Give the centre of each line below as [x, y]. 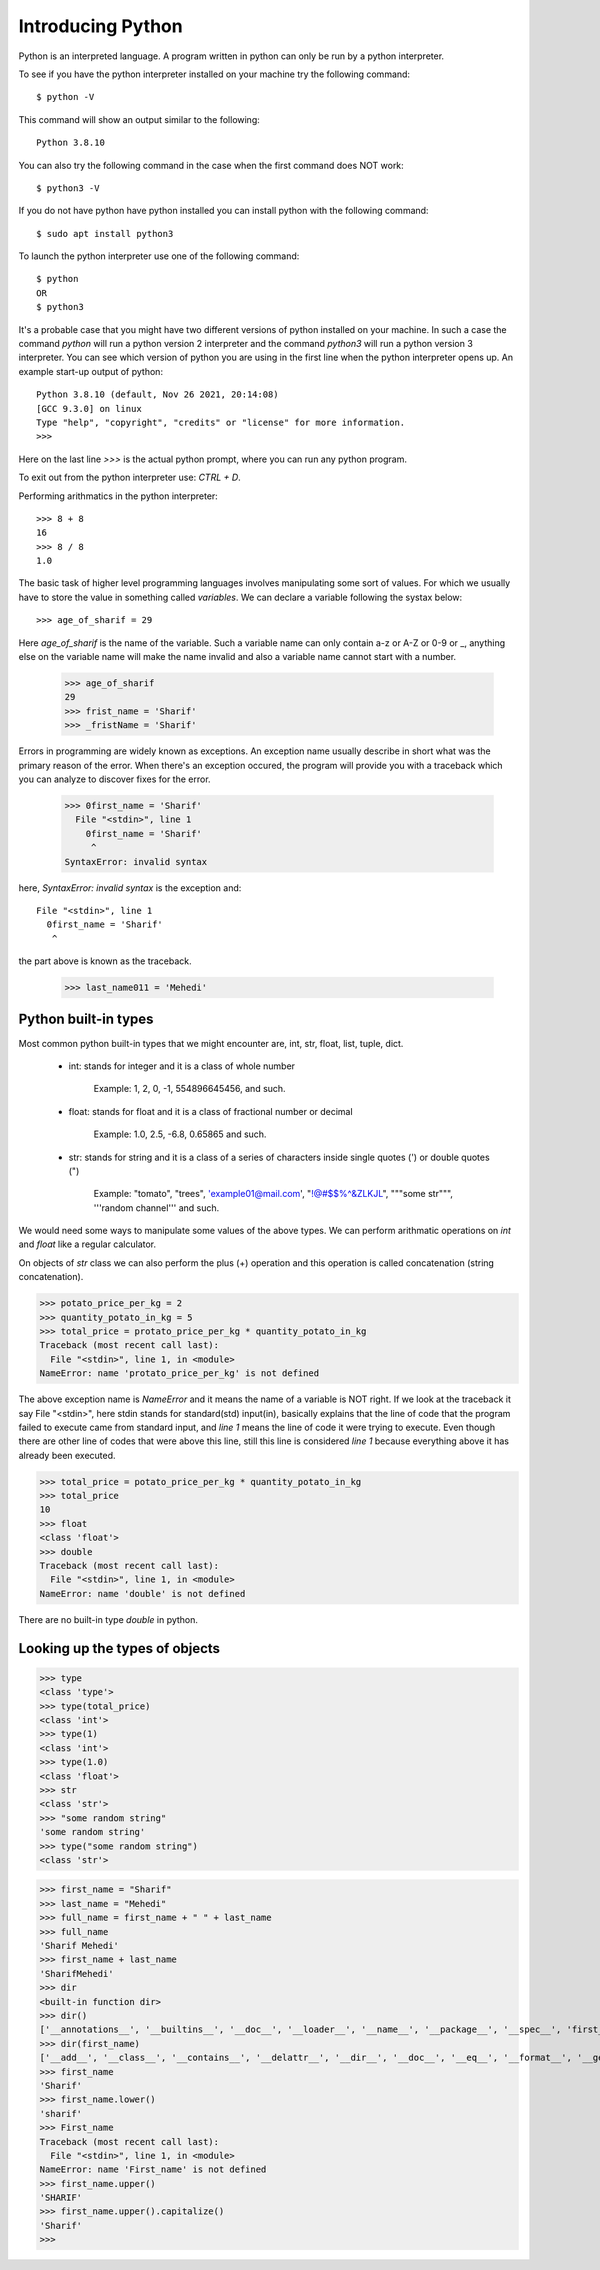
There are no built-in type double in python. [108, 1619]
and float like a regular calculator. [87, 1244]
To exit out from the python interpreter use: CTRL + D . [130, 477]
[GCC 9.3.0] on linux [89, 408]
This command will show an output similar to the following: [139, 119]
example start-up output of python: [91, 371]
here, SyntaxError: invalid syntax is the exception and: [130, 887]
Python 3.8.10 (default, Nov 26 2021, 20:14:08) [157, 394]
